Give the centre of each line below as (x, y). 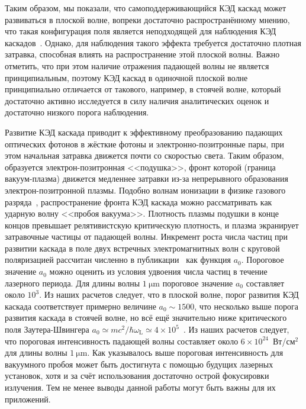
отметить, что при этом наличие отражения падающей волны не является (137, 65)
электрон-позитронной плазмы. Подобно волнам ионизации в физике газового (145, 190)
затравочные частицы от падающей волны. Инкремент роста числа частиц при (146, 236)
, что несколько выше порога (246, 306)
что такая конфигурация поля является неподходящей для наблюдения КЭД (141, 31)
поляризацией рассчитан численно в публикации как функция (118, 260)
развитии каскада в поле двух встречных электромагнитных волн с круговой (142, 248)
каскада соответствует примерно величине (80, 306)
